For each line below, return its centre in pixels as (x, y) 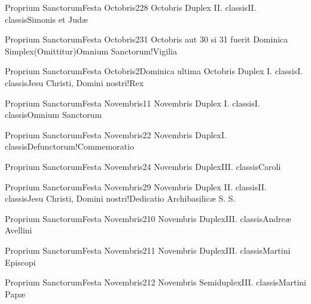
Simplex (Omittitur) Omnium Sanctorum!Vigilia (91, 51)
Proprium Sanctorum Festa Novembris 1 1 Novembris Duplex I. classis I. (132, 103)
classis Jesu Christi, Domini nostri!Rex (74, 82)
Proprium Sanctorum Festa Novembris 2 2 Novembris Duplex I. (116, 134)
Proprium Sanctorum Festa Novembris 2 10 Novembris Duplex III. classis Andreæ (148, 218)
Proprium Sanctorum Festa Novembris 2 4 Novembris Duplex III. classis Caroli (143, 166)
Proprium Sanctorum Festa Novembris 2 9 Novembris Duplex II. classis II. (136, 186)
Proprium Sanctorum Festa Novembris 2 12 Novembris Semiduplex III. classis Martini (155, 282)
